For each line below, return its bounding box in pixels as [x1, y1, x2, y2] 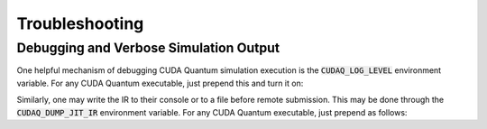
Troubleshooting [16, 14, 144, 33]
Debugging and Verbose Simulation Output [16, 40, 280, 56]
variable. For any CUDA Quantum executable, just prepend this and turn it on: [16, 78, 304, 88]
